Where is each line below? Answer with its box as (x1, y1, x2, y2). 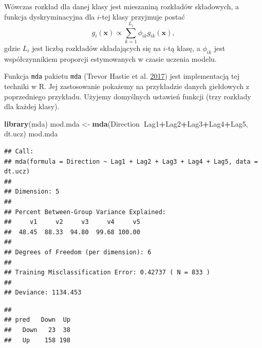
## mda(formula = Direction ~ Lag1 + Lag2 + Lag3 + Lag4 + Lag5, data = (4, 158, 258, 165)
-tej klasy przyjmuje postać (99, 11, 185, 22)
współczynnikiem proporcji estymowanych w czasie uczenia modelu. (4, 53, 217, 64)
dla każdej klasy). (4, 101, 60, 112)
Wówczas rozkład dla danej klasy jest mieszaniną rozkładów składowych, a (4, 1, 239, 11)
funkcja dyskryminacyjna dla (4, 11, 95, 22)
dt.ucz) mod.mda (4, 128, 58, 139)
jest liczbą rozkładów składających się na (32, 42, 161, 53)
